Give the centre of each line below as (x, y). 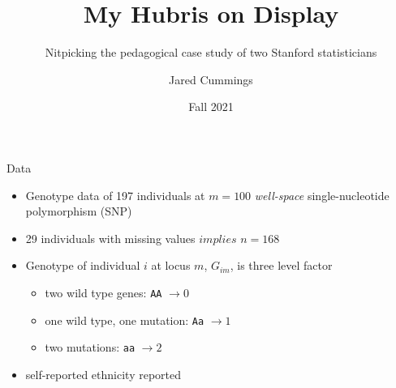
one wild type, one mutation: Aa (125, 320)
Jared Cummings (211, 79)
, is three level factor (281, 265)
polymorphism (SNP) (79, 211)
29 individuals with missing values (110, 238)
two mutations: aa (90, 347)
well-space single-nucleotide (322, 195)
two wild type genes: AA (103, 292)
